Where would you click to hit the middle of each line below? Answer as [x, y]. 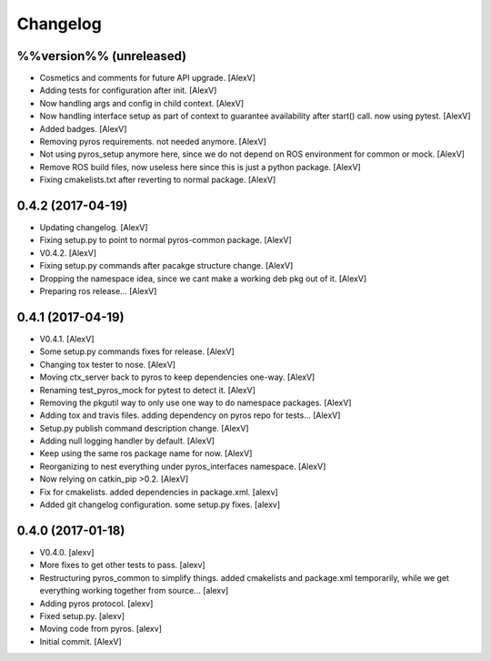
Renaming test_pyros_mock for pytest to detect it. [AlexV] [148, 390]
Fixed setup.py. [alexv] [82, 615]
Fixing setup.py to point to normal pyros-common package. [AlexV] [166, 240]
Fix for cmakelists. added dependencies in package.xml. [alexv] [159, 492]
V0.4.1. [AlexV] [67, 339]
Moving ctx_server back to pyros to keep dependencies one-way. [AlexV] [177, 377]
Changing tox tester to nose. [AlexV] [108, 364]
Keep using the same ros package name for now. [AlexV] [146, 453]
